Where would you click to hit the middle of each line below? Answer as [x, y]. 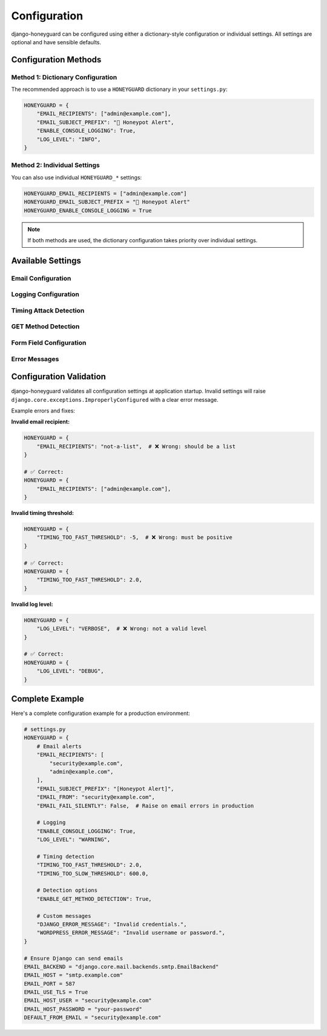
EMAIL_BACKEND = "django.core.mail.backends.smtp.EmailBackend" [121, 967]
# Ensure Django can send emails [74, 958]
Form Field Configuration [49, 342]
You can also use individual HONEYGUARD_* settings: [77, 177]
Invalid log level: [32, 604]
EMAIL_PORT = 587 [50, 984]
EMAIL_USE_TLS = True [56, 992]
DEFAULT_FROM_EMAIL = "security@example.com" [93, 1018]
